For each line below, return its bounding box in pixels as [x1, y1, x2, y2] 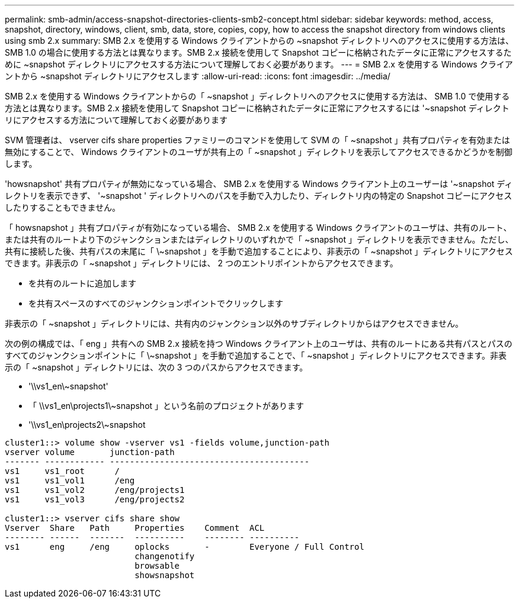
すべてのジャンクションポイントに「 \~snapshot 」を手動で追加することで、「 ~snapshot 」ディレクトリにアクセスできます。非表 [5, 350, 507, 360]
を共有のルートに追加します [28, 278, 136, 288]
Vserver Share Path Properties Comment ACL [5, 523, 265, 533]
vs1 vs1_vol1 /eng [5, 476, 135, 485]
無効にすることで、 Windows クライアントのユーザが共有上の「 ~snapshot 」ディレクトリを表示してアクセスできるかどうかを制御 [5, 147, 512, 157]
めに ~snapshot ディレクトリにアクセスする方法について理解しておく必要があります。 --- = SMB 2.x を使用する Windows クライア [5, 59, 513, 69]
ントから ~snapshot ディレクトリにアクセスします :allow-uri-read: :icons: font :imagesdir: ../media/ [5, 71, 390, 81]
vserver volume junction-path [5, 447, 175, 457]
